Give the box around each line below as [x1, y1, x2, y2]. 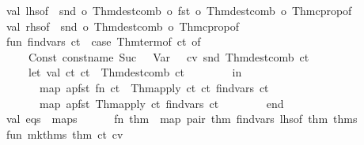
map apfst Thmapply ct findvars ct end [39, 95, 284, 111]
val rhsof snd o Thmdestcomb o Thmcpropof [6, 17, 239, 34]
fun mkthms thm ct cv [6, 125, 123, 142]
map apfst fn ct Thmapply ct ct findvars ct [39, 79, 269, 95]
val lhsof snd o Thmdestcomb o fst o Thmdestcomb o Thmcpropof [6, 2, 352, 18]
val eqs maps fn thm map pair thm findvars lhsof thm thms [6, 110, 358, 127]
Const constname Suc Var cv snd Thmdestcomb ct [28, 48, 309, 65]
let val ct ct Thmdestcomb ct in [28, 64, 242, 80]
